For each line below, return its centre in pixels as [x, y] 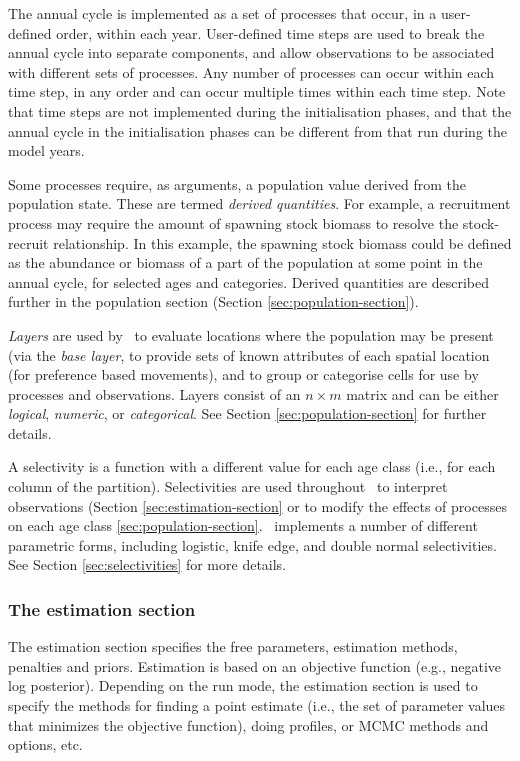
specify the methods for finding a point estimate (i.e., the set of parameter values [257, 705]
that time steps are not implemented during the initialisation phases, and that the [260, 110]
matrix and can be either [422, 393]
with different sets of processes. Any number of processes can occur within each [251, 71]
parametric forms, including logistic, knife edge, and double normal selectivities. [252, 544]
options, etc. [45, 744]
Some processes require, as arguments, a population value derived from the [237, 183]
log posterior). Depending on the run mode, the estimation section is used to [243, 685]
